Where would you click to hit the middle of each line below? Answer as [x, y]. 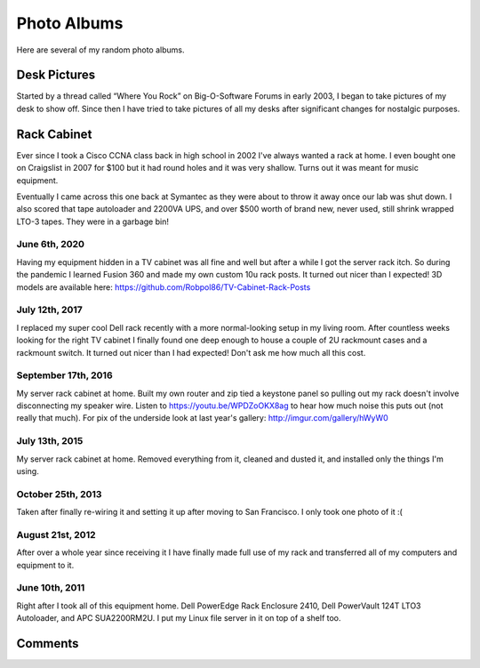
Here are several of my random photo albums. [100, 50]
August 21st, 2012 [56, 535]
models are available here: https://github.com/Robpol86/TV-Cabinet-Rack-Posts [164, 287]
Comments [48, 644]
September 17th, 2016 [64, 375]
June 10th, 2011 [51, 588]
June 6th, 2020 [50, 245]
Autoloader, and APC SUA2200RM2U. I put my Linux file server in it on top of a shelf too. [179, 618]
